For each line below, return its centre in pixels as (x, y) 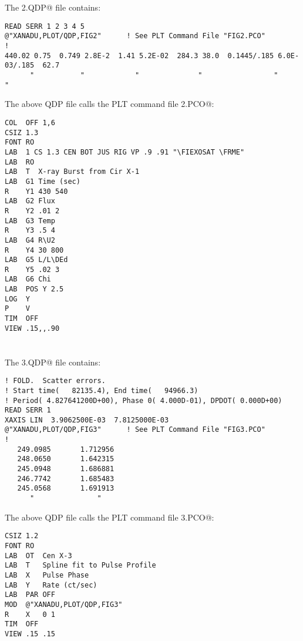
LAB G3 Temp (30, 221)
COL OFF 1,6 (30, 123)
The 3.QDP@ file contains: (53, 362)
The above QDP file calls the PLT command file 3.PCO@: (110, 517)
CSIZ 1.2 (22, 536)
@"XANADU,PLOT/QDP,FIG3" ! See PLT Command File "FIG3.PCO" (135, 430)
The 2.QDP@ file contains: (53, 7)
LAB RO (20, 162)
